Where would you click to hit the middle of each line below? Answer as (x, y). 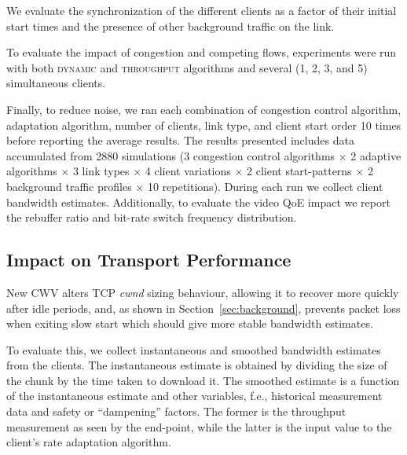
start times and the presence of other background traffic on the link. (170, 26)
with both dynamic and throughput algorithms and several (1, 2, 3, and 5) (187, 67)
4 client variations (188, 171)
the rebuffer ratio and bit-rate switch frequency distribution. (152, 217)
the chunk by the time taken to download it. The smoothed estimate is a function (203, 380)
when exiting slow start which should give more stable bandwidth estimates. (190, 323)
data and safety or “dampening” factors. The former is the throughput (176, 411)
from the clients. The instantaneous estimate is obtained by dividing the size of (197, 365)
